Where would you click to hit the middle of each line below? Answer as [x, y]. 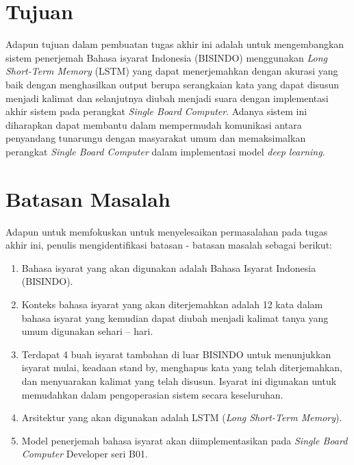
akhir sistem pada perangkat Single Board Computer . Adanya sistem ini [156, 111]
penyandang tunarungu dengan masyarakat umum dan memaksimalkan [156, 138]
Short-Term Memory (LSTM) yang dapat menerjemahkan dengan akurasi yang [172, 71]
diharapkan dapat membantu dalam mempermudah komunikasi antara [154, 124]
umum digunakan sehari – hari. [87, 331]
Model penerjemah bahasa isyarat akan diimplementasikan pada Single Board [185, 440]
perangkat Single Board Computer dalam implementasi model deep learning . [165, 151]
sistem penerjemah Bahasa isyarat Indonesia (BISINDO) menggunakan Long [167, 57]
